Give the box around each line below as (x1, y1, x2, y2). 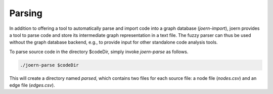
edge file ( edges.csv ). (9, 82, 55, 88)
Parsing (9, 8, 42, 19)
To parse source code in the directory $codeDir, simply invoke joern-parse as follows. (9, 49, 189, 55)
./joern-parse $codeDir (20, 62, 79, 68)
